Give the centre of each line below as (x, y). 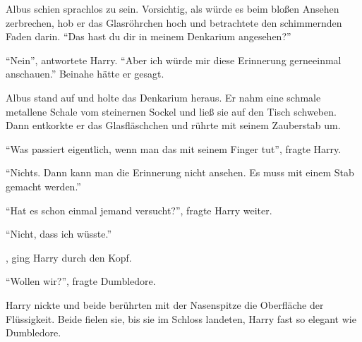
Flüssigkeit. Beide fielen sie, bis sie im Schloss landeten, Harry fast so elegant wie (181, 318)
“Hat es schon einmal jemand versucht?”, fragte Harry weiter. (139, 210)
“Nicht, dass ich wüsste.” (59, 234)
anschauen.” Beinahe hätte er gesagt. (85, 74)
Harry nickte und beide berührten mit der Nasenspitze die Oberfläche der (165, 304)
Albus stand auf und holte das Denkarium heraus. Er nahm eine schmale (163, 97)
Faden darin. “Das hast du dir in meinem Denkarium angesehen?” (149, 36)
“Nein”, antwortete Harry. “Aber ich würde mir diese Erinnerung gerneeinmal (174, 60)
